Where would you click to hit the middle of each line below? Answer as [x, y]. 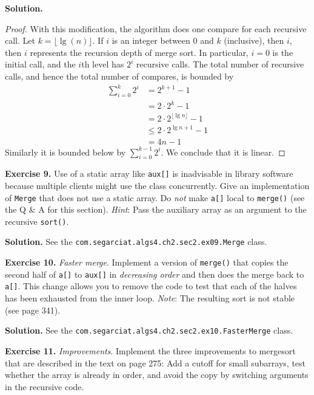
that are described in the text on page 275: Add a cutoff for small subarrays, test [155, 362]
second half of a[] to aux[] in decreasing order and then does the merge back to [155, 274]
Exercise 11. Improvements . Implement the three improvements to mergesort [150, 350]
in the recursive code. [45, 386]
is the [283, 52]
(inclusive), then [254, 40]
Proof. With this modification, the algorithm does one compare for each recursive [156, 28]
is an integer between [151, 40]
